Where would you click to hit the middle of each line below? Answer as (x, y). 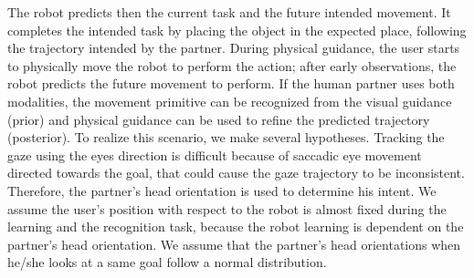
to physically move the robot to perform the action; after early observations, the (232, 65)
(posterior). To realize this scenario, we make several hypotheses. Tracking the (226, 137)
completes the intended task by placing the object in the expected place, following (237, 30)
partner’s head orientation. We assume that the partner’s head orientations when (234, 244)
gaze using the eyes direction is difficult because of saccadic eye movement (215, 154)
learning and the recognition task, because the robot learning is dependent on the (236, 227)
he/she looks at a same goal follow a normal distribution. (167, 262)
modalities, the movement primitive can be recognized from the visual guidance (230, 101)
